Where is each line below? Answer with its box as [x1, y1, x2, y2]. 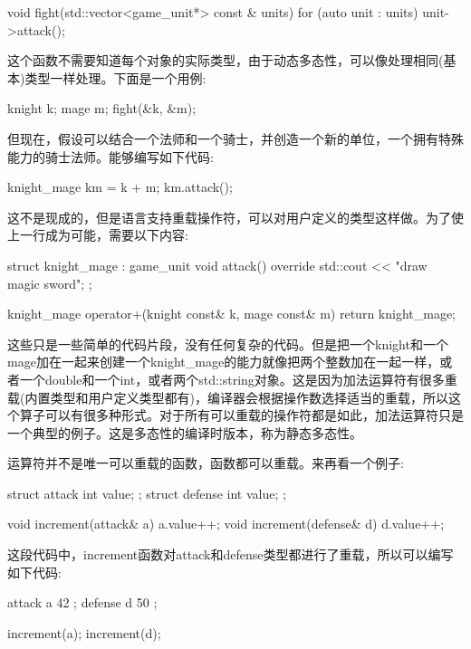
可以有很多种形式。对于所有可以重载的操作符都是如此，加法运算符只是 [44, 406, 464, 425]
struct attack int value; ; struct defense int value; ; [7, 483, 286, 502]
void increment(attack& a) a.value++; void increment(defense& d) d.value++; [7, 514, 445, 533]
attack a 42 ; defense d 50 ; [7, 593, 158, 612]
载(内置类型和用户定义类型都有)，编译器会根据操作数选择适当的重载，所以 [7, 387, 448, 406]
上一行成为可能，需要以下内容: [7, 225, 188, 244]
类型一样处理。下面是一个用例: [24, 68, 207, 87]
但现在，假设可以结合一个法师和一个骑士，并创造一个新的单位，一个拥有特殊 [7, 129, 464, 148]
